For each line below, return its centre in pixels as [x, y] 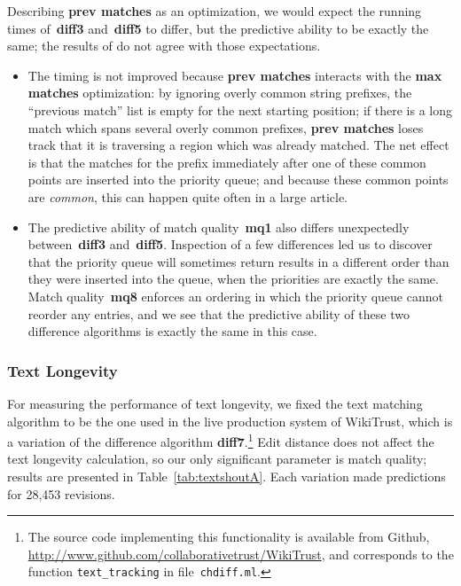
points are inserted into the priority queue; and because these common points [238, 180]
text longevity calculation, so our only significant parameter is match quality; [217, 459]
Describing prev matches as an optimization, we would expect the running [215, 11]
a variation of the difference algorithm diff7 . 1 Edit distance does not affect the [221, 440]
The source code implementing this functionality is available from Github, [229, 537]
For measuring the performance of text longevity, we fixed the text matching [215, 403]
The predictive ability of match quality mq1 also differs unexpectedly [219, 227]
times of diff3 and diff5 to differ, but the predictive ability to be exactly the [218, 28]
